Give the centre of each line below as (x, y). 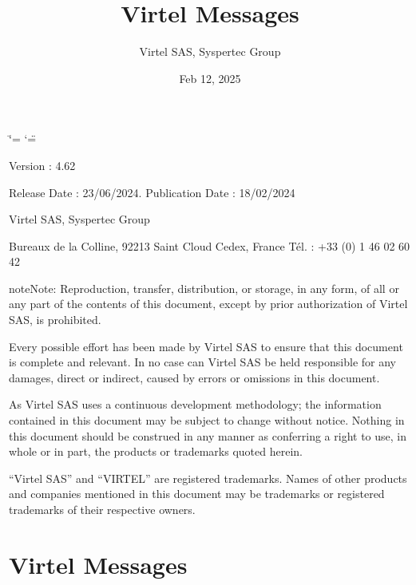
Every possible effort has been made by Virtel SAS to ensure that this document (206, 346)
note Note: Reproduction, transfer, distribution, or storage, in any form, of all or (204, 288)
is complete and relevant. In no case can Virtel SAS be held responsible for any (203, 362)
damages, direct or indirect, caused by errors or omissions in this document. (194, 377)
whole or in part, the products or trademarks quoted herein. (156, 451)
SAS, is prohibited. (55, 320)
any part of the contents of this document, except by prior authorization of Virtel (208, 304)
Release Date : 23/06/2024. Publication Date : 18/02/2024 (152, 192)
